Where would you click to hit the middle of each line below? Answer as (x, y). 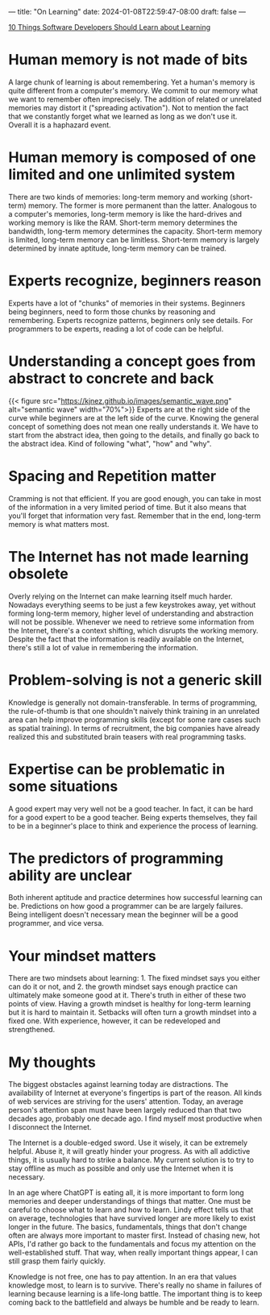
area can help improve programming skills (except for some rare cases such (135, 720)
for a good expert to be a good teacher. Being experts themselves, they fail (133, 817)
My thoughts (52, 1062)
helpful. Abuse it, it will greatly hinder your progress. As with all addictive (129, 1151)
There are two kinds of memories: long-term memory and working (118, 197)
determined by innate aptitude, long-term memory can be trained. (118, 248)
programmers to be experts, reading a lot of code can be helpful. (116, 329)
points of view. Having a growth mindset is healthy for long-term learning (130, 1004)
